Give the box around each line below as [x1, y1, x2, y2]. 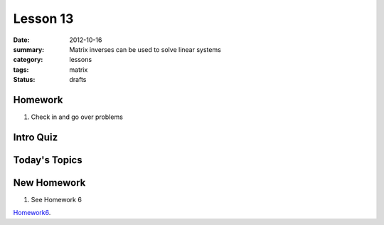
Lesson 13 [13, 11, 74, 26]
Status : [13, 75, 36, 84]
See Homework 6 [31, 195, 82, 204]
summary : [13, 45, 45, 53]
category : [13, 56, 43, 64]
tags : [13, 65, 29, 74]
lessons [69, 56, 92, 64]
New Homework [13, 177, 86, 189]
